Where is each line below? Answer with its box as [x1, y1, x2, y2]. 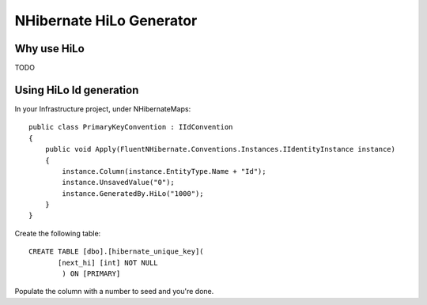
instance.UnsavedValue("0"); [62, 178, 176, 187]
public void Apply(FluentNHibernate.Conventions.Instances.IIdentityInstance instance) [44, 145, 395, 154]
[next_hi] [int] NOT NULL [58, 258, 158, 267]
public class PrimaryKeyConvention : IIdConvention [28, 122, 233, 132]
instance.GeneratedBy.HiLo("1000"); [62, 189, 205, 198]
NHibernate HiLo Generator [14, 12, 198, 29]
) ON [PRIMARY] [62, 269, 121, 278]
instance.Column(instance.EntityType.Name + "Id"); [62, 167, 266, 175]
